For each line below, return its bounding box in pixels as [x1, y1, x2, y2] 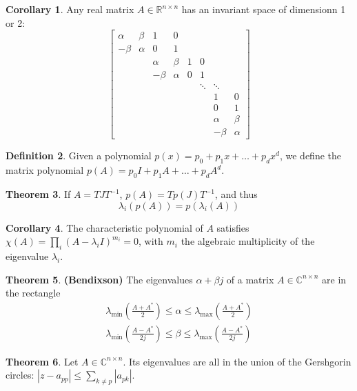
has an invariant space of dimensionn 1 [181, 2, 346, 16]
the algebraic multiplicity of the [181, 234, 315, 248]
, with [139, 234, 163, 248]
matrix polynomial [6, 163, 84, 177]
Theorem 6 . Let [6, 354, 79, 368]
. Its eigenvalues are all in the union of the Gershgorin [123, 354, 351, 368]
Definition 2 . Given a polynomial [6, 148, 152, 163]
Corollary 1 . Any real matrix [6, 2, 134, 16]
